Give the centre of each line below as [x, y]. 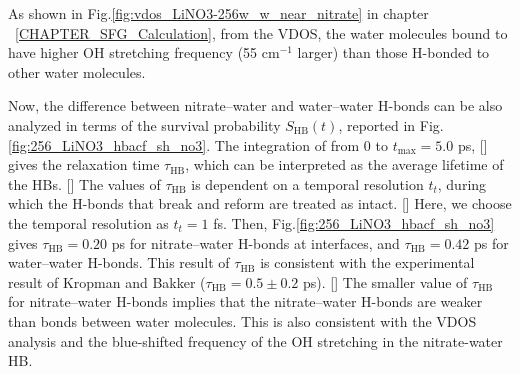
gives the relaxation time [84, 164]
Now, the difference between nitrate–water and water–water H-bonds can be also [255, 105]
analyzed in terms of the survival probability [144, 124]
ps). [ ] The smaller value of [385, 281]
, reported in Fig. [391, 124]
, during [462, 183]
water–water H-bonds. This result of [119, 262]
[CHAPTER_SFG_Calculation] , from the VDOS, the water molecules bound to [261, 32]
